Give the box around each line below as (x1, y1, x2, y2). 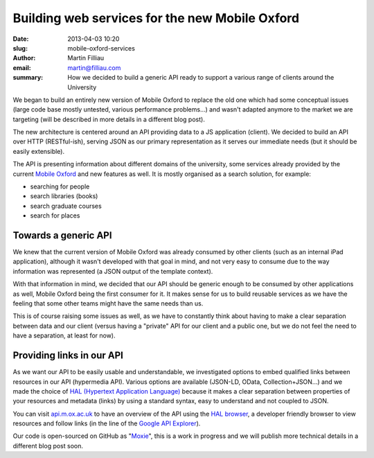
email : (12, 63, 31, 72)
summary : (12, 73, 44, 82)
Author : (12, 54, 36, 62)
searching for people (30, 182, 90, 191)
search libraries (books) (30, 192, 98, 200)
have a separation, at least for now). (12, 331, 116, 340)
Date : (12, 35, 29, 43)
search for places (30, 211, 80, 220)
